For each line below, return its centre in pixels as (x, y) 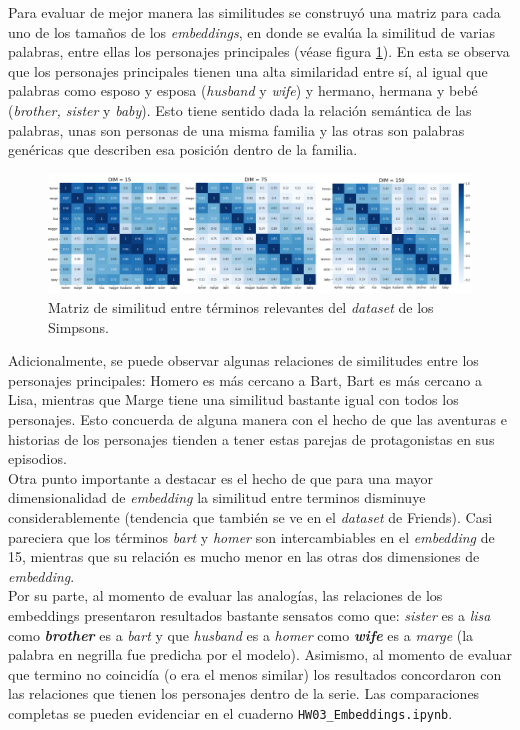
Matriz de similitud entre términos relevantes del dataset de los (241, 307)
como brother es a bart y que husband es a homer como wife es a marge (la (241, 634)
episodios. (37, 458)
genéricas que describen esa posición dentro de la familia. (183, 149)
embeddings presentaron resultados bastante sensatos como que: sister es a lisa (249, 614)
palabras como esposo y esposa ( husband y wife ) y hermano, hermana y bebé (243, 90)
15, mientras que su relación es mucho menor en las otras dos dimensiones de (244, 556)
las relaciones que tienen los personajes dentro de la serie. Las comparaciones (244, 693)
